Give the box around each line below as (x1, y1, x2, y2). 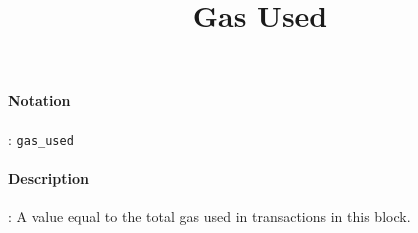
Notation (8, 90, 71, 111)
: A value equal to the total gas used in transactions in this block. (8, 206, 411, 227)
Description (8, 167, 90, 188)
